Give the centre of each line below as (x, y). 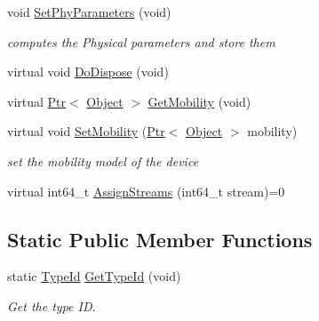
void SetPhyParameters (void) (89, 12)
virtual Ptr (37, 101)
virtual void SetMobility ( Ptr (86, 131)
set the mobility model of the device (103, 160)
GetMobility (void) (199, 101)
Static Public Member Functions (160, 239)
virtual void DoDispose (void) (88, 72)
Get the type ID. (52, 305)
